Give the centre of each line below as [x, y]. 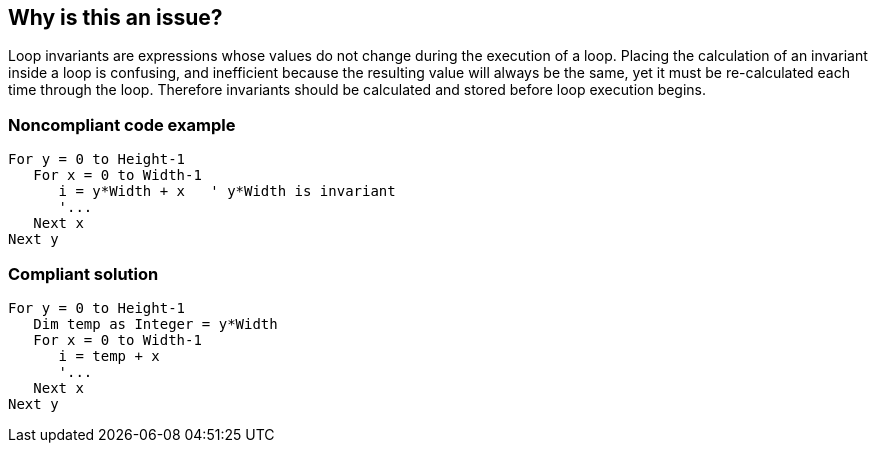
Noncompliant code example [122, 124]
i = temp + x [109, 355]
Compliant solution [83, 273]
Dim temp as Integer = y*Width [155, 323]
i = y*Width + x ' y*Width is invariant [227, 191]
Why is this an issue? [115, 17]
